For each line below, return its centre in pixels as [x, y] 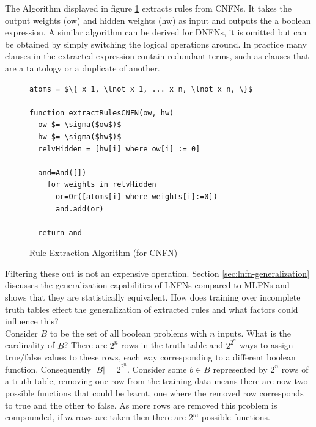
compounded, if [34, 417]
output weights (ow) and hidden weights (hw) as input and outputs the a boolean [158, 20]
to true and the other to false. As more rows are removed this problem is [141, 405]
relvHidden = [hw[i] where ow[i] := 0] [119, 149]
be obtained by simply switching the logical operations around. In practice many [156, 44]
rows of [295, 369]
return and [60, 232]
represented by [240, 369]
